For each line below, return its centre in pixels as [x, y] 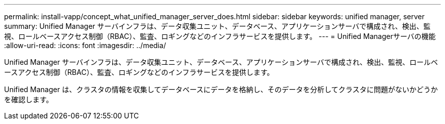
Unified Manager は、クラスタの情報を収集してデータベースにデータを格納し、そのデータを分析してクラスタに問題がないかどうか [221, 89]
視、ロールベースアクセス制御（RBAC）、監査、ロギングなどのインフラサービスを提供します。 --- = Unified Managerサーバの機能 [220, 36]
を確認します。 [29, 99]
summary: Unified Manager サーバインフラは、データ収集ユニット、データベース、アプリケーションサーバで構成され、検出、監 [217, 26]
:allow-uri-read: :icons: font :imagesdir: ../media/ [85, 45]
